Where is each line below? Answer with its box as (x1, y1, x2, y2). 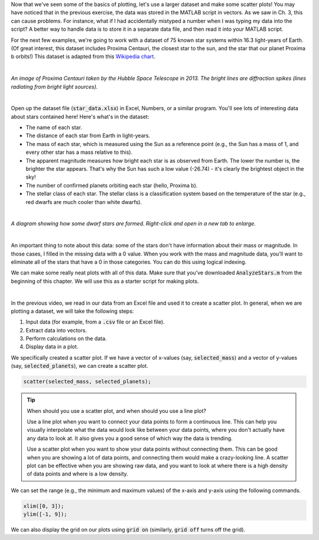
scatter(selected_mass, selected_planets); (23, 379, 152, 385)
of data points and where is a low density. (27, 470, 128, 477)
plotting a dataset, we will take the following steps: (11, 308, 134, 315)
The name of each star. (25, 124, 83, 131)
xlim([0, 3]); (23, 503, 64, 509)
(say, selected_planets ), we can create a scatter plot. (11, 363, 149, 370)
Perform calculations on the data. (25, 335, 107, 342)
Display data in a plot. (25, 343, 79, 350)
